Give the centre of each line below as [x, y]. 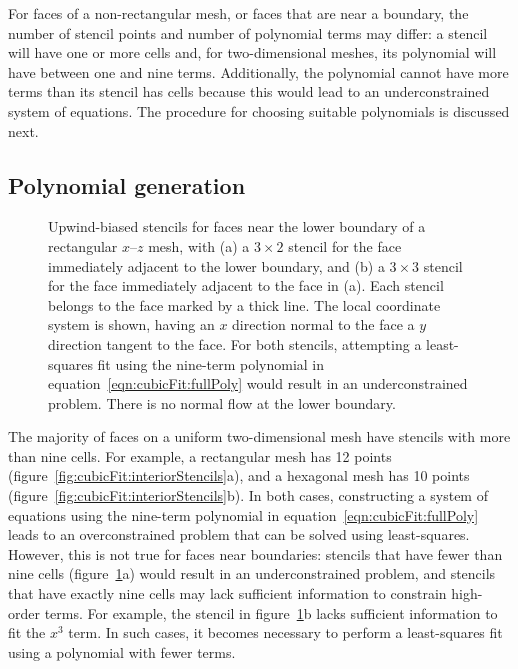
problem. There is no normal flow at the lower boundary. [222, 402]
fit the [27, 632]
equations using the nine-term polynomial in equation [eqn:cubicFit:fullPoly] [243, 514]
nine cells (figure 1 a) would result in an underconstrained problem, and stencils [252, 573]
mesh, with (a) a [199, 245]
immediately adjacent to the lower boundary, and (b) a [216, 265]
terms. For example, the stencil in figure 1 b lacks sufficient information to [271, 612]
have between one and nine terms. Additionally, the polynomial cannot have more [258, 71]
